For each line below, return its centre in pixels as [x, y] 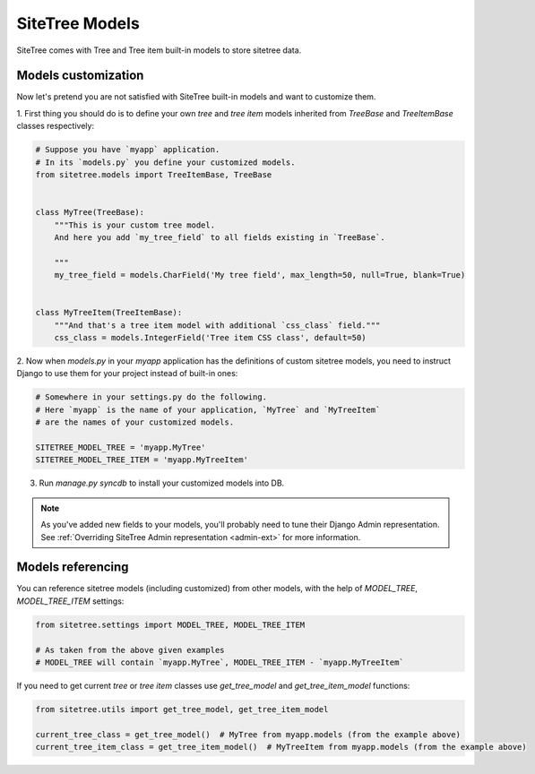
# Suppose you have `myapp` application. [128, 150]
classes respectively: [55, 126]
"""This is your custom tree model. [134, 225]
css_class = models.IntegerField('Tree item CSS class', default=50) [210, 338]
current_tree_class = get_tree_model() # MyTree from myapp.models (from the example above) [248, 734]
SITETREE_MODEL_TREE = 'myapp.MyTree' [121, 447]
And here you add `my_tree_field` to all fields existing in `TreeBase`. [220, 237]
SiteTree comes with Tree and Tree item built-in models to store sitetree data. [159, 50]
